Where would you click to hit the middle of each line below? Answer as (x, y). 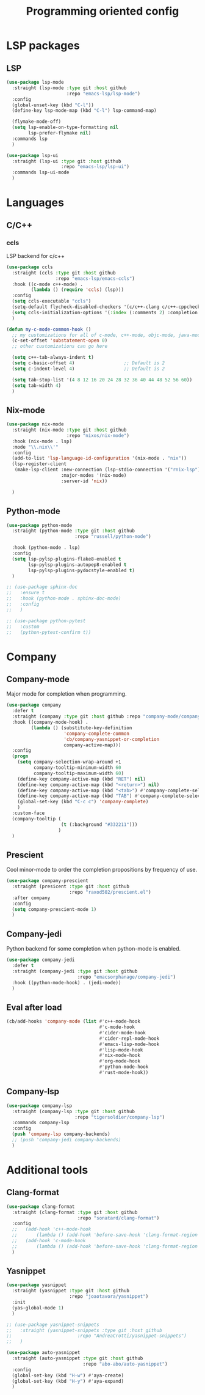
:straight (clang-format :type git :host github (75, 1212)
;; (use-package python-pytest (46, 621)
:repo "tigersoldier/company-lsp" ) (120, 1117)
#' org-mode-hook (120, 1061)
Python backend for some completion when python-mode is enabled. (94, 949)
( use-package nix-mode (35, 424)
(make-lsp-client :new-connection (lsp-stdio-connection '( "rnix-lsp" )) (109, 470)
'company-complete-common (97, 734)
